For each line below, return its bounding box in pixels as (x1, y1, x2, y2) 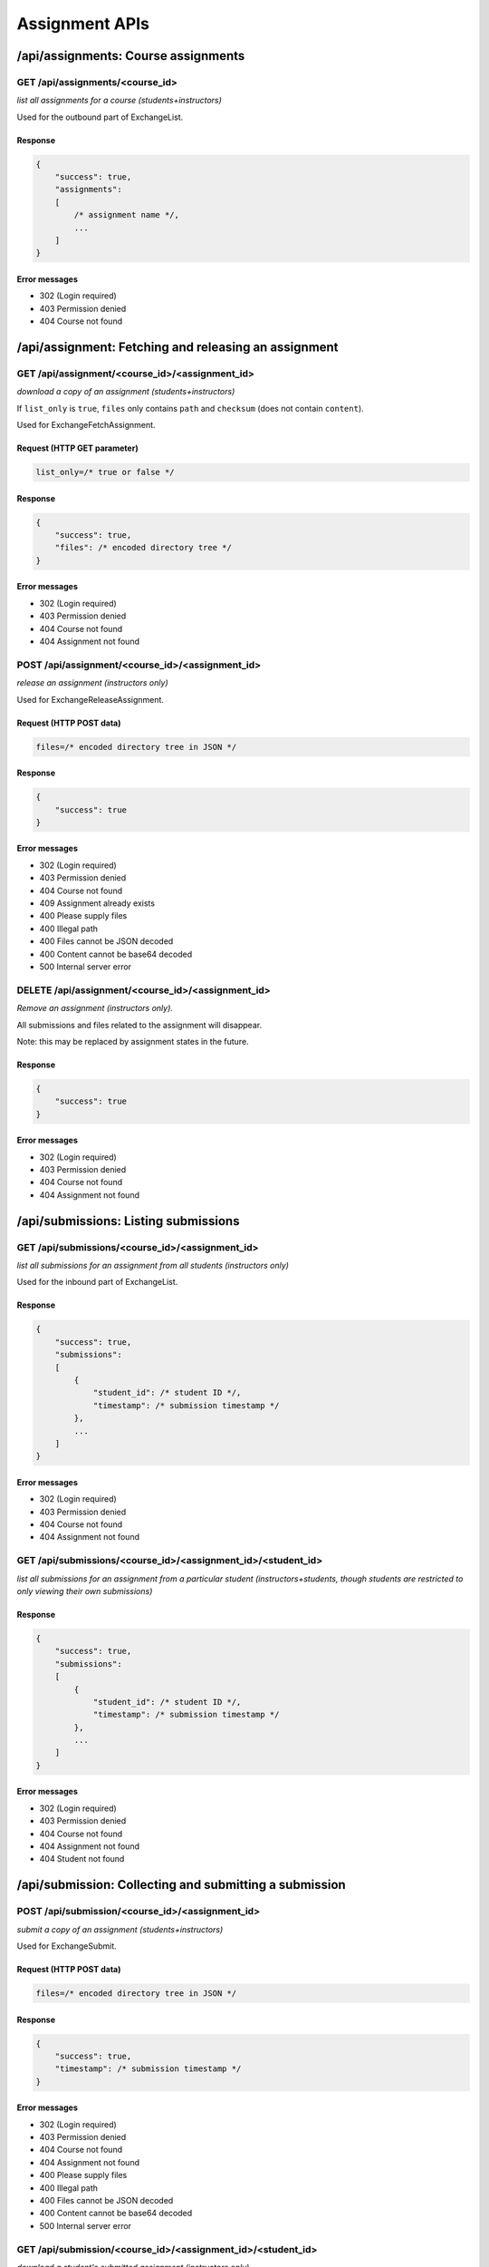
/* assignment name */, (73, 209, 180, 220)
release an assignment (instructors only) (16, 677, 168, 688)
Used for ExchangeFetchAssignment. (16, 420, 156, 431)
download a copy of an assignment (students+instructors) (16, 386, 235, 397)
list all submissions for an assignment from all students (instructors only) (16, 1260, 290, 1270)
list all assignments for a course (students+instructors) (16, 95, 222, 106)
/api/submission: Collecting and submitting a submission (16, 1877, 346, 1892)
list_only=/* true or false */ (35, 467, 176, 478)
